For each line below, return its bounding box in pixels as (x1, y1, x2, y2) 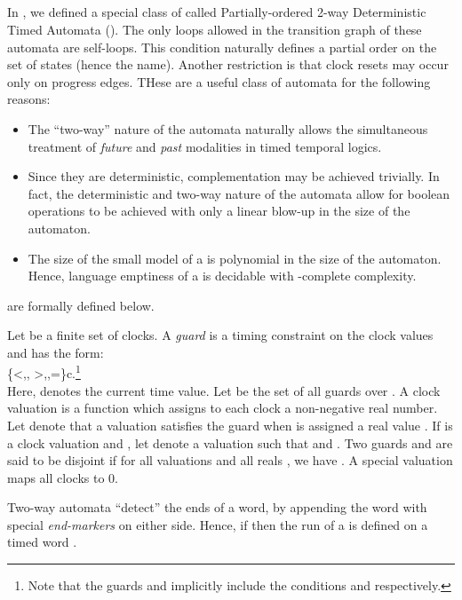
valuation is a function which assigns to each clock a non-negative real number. (7, 399, 438, 417)
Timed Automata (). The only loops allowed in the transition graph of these (7, 20, 422, 38)
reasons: (7, 90, 51, 108)
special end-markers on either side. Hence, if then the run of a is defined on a (7, 515, 428, 533)
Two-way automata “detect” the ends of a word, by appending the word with (7, 498, 427, 517)
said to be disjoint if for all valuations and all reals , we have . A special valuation (7, 451, 453, 470)
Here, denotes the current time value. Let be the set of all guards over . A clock (7, 381, 441, 399)
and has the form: (7, 343, 104, 361)
